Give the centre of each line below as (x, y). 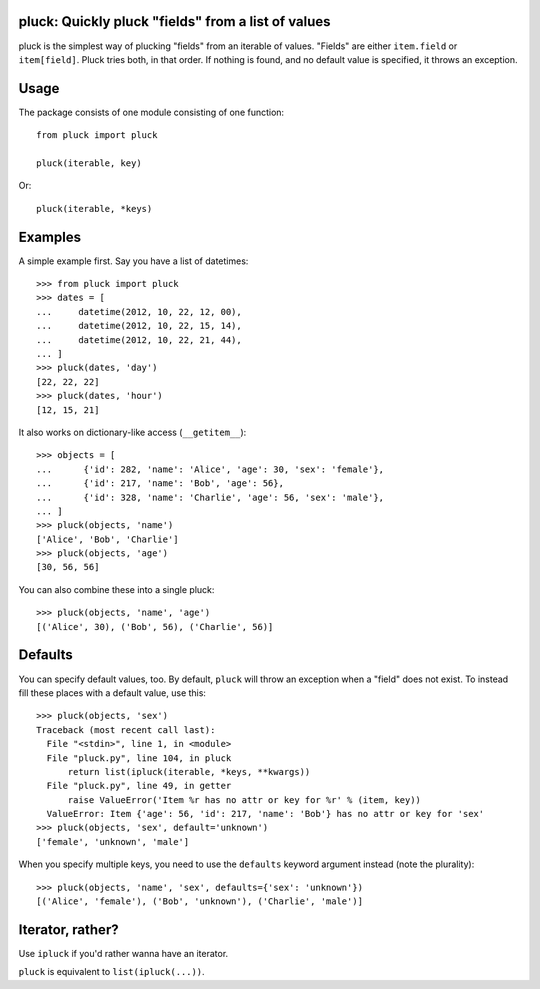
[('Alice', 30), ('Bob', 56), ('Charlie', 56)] (155, 626)
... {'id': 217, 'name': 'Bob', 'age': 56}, (160, 483)
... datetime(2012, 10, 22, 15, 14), (139, 326)
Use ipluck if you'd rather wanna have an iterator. (123, 953)
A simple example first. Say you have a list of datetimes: (133, 261)
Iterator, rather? (68, 929)
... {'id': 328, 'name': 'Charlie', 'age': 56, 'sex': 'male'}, (210, 497)
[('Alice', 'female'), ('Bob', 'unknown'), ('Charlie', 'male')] (200, 901)
